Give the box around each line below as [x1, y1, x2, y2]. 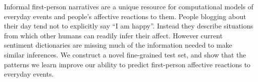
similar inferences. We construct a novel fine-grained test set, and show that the [4, 49, 246, 59]
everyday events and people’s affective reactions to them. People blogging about [4, 11, 246, 21]
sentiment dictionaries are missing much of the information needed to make [4, 40, 232, 50]
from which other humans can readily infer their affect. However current [4, 30, 223, 40]
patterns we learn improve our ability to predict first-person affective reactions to [4, 59, 251, 69]
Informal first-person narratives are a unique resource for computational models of [4, 1, 254, 11]
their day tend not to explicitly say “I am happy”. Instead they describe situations [4, 21, 254, 31]
